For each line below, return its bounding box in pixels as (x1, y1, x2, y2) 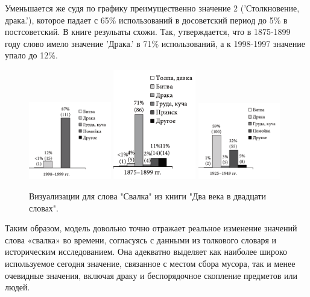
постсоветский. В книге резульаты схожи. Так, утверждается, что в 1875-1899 (5, 25, 291, 38)
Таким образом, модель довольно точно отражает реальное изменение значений (5, 222, 297, 234)
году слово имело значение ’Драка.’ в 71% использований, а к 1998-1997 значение (5, 37, 306, 49)
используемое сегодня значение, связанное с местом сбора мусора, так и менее (5, 257, 296, 269)
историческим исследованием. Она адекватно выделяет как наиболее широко (5, 245, 288, 258)
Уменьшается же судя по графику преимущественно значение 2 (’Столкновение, (5, 2, 300, 14)
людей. (5, 281, 30, 293)
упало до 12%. (5, 49, 58, 61)
